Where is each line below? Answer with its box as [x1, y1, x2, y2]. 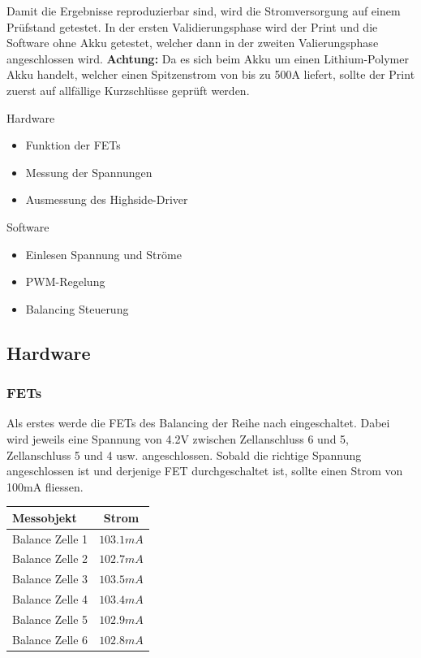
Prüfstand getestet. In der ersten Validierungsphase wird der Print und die [6, 18, 378, 35]
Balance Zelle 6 [12, 630, 88, 647]
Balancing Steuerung [25, 300, 129, 317]
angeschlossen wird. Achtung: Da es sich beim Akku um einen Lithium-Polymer [6, 50, 409, 67]
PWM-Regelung [25, 273, 105, 290]
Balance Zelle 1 [12, 530, 88, 547]
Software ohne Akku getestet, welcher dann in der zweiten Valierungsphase [6, 34, 379, 51]
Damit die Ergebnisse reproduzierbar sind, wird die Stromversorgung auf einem [6, 2, 401, 19]
